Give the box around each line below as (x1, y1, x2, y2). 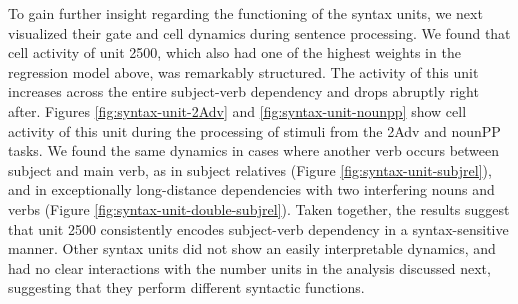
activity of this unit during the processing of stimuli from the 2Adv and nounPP (8, 120, 501, 141)
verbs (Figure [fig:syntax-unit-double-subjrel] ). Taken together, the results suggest (8, 198, 510, 219)
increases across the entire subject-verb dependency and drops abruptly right (8, 81, 479, 102)
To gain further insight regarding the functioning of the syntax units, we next (8, 3, 483, 23)
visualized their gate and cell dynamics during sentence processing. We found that (8, 22, 511, 43)
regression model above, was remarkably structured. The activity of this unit (8, 61, 479, 82)
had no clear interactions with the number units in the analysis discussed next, (8, 257, 491, 278)
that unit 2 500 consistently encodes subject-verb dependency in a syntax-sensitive (8, 218, 509, 239)
